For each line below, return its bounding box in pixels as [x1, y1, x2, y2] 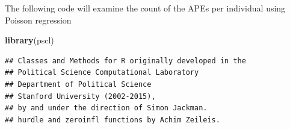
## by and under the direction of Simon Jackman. [5, 104, 208, 113]
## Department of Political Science [5, 80, 152, 89]
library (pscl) [5, 34, 54, 46]
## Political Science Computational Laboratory [5, 68, 199, 77]
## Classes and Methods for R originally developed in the [5, 56, 246, 65]
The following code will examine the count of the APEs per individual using [5, 2, 286, 14]
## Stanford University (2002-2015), [5, 92, 156, 101]
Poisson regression [5, 13, 72, 26]
